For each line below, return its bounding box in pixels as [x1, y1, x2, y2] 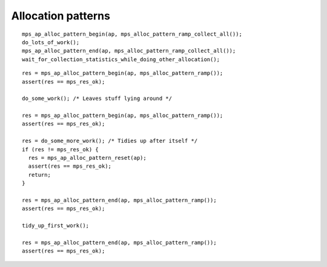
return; [28, 171, 51, 178]
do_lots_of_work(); [22, 39, 80, 45]
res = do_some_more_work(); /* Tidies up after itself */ [22, 137, 198, 145]
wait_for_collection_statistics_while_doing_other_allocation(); [22, 56, 220, 63]
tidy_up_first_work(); [22, 222, 90, 229]
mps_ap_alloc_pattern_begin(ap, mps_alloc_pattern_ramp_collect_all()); [22, 30, 242, 38]
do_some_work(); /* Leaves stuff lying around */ [22, 95, 173, 102]
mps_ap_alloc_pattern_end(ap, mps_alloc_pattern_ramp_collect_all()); [22, 47, 236, 54]
